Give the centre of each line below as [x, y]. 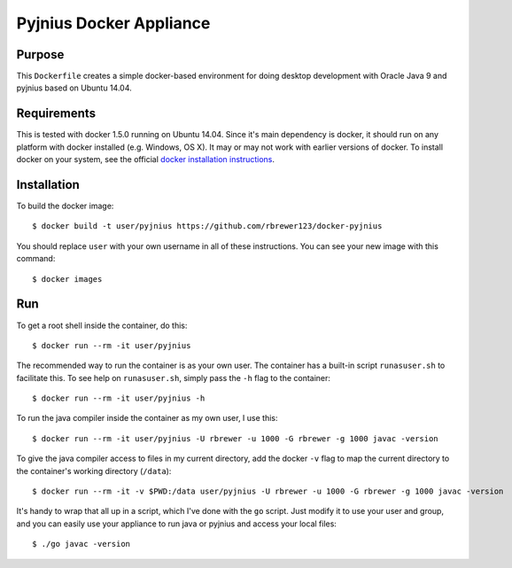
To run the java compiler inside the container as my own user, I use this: [147, 418]
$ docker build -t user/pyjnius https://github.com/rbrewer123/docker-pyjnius [207, 226]
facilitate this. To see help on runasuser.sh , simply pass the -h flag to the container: [174, 377]
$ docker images [67, 279]
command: [36, 259]
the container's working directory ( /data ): [94, 471]
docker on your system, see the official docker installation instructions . [145, 160]
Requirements [56, 114]
